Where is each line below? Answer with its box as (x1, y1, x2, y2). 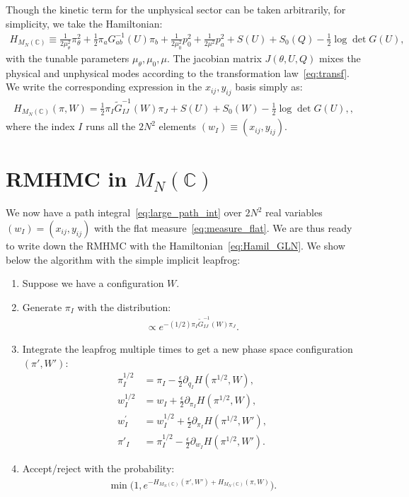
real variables (265, 205, 323, 220)
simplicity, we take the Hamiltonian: (6, 16, 163, 30)
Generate (22, 299, 62, 314)
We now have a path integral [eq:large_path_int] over (6, 205, 242, 220)
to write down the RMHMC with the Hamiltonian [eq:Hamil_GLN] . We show (6, 238, 345, 252)
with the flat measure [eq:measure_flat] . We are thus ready (93, 220, 352, 235)
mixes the (319, 50, 361, 65)
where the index (6, 119, 75, 134)
